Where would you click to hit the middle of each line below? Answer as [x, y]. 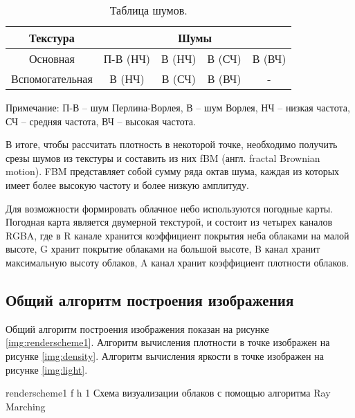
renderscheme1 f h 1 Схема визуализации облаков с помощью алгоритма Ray [168, 393]
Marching [26, 406]
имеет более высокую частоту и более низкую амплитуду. [127, 184]
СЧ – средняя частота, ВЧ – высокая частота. [101, 121]
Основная [52, 58]
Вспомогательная [52, 79]
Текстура [52, 38]
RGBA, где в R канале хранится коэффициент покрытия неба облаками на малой [177, 235]
